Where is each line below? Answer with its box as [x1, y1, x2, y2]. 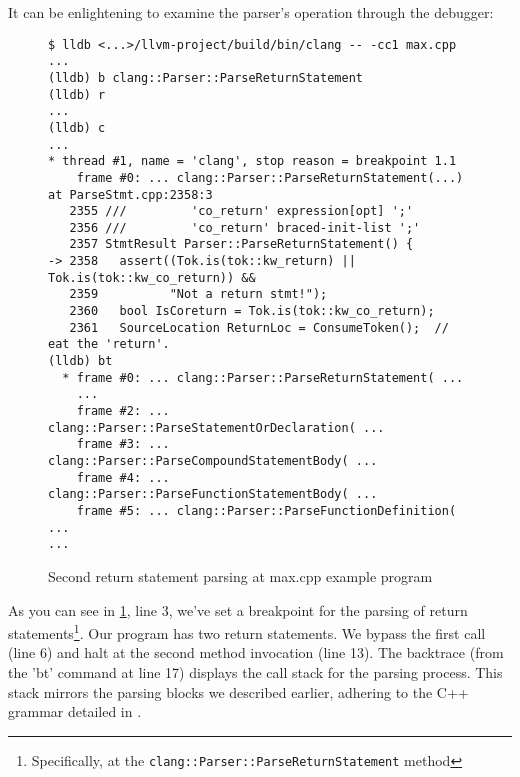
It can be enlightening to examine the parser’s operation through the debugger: [8, 2, 494, 22]
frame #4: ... [76, 470, 170, 485]
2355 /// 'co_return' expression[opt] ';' [69, 204, 414, 219]
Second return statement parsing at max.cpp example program [48, 565, 433, 586]
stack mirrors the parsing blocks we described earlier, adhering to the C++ [8, 681, 469, 702]
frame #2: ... [76, 404, 170, 419]
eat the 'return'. [48, 337, 170, 352]
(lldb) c [48, 120, 106, 135]
